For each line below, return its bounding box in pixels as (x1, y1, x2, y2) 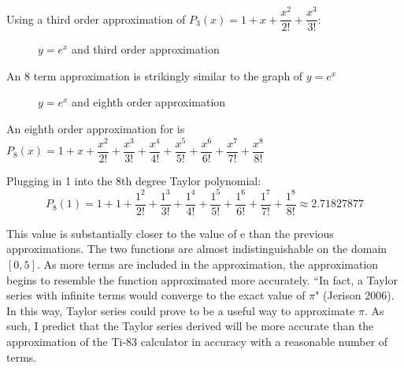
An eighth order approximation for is (6, 120, 185, 136)
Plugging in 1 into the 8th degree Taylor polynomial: (6, 172, 261, 188)
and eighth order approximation (72, 94, 226, 110)
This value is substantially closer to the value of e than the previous (6, 225, 334, 241)
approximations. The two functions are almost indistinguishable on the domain (6, 240, 387, 257)
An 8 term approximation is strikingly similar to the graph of (6, 67, 303, 84)
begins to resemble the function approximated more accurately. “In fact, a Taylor (6, 271, 398, 288)
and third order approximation (72, 41, 220, 58)
